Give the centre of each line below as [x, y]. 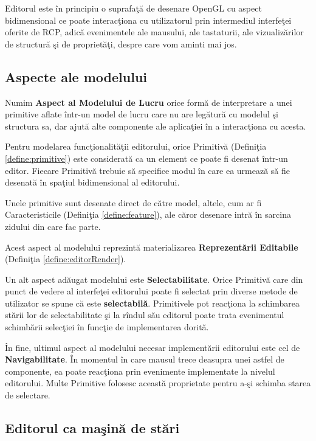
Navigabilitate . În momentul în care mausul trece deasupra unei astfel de [145, 359]
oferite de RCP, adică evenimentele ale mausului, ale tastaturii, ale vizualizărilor [154, 32]
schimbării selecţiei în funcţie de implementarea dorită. [107, 327]
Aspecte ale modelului [76, 76]
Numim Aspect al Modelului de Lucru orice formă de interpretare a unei [149, 102]
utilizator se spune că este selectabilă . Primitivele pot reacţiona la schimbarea [152, 303]
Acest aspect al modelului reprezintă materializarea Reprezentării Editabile [152, 247]
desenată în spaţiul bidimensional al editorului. [92, 182]
